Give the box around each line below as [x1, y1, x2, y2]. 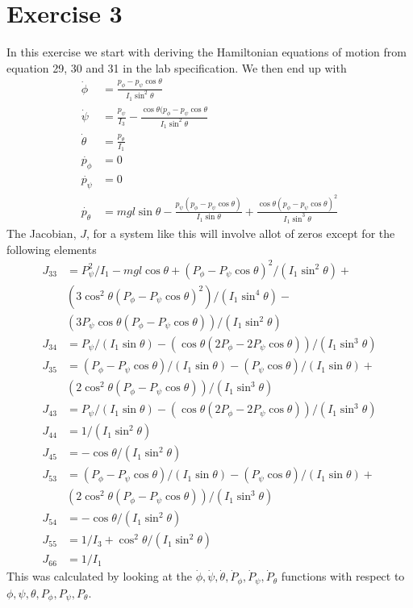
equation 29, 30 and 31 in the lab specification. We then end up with [6, 59, 347, 76]
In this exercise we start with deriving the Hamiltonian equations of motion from [6, 44, 407, 60]
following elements [6, 240, 97, 257]
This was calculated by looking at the [6, 568, 192, 585]
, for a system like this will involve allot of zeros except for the [86, 225, 395, 242]
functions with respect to [281, 568, 405, 585]
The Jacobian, [6, 225, 77, 242]
